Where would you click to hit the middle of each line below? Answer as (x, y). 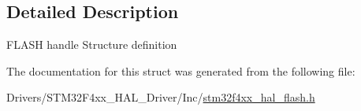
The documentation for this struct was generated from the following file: (181, 70)
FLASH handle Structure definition (92, 44)
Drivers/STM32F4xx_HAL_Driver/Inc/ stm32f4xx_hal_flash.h (161, 97)
